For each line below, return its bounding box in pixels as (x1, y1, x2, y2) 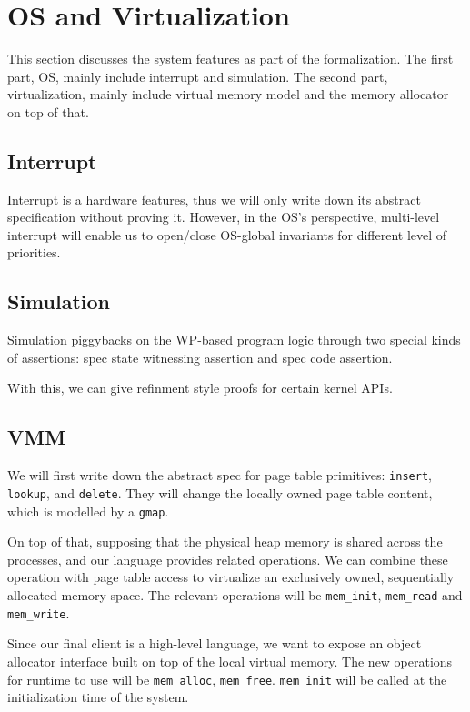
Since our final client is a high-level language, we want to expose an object (7, 634, 422, 653)
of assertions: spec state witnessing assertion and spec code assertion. (7, 347, 393, 366)
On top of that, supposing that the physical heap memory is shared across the (7, 532, 443, 551)
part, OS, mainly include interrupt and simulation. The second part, (7, 66, 388, 85)
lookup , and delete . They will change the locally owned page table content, (7, 483, 433, 502)
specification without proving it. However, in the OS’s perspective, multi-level (7, 207, 440, 226)
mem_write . (7, 603, 70, 622)
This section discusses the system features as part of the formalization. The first (7, 49, 454, 68)
